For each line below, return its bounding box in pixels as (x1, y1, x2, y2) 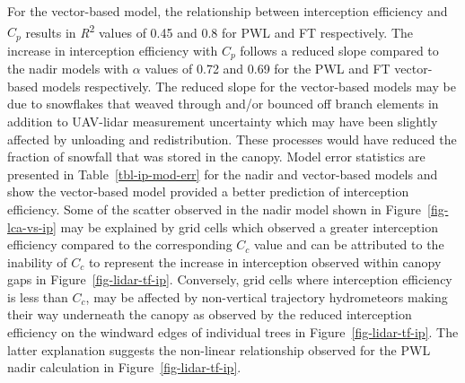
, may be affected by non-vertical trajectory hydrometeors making (85, 287, 448, 306)
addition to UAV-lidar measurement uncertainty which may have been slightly (7, 111, 438, 130)
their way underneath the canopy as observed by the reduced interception (7, 305, 412, 324)
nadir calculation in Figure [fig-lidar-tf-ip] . (7, 358, 241, 377)
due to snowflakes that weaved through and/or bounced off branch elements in (7, 94, 439, 113)
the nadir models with (7, 59, 129, 78)
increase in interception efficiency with (7, 40, 218, 59)
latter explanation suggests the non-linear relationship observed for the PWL (7, 340, 431, 359)
